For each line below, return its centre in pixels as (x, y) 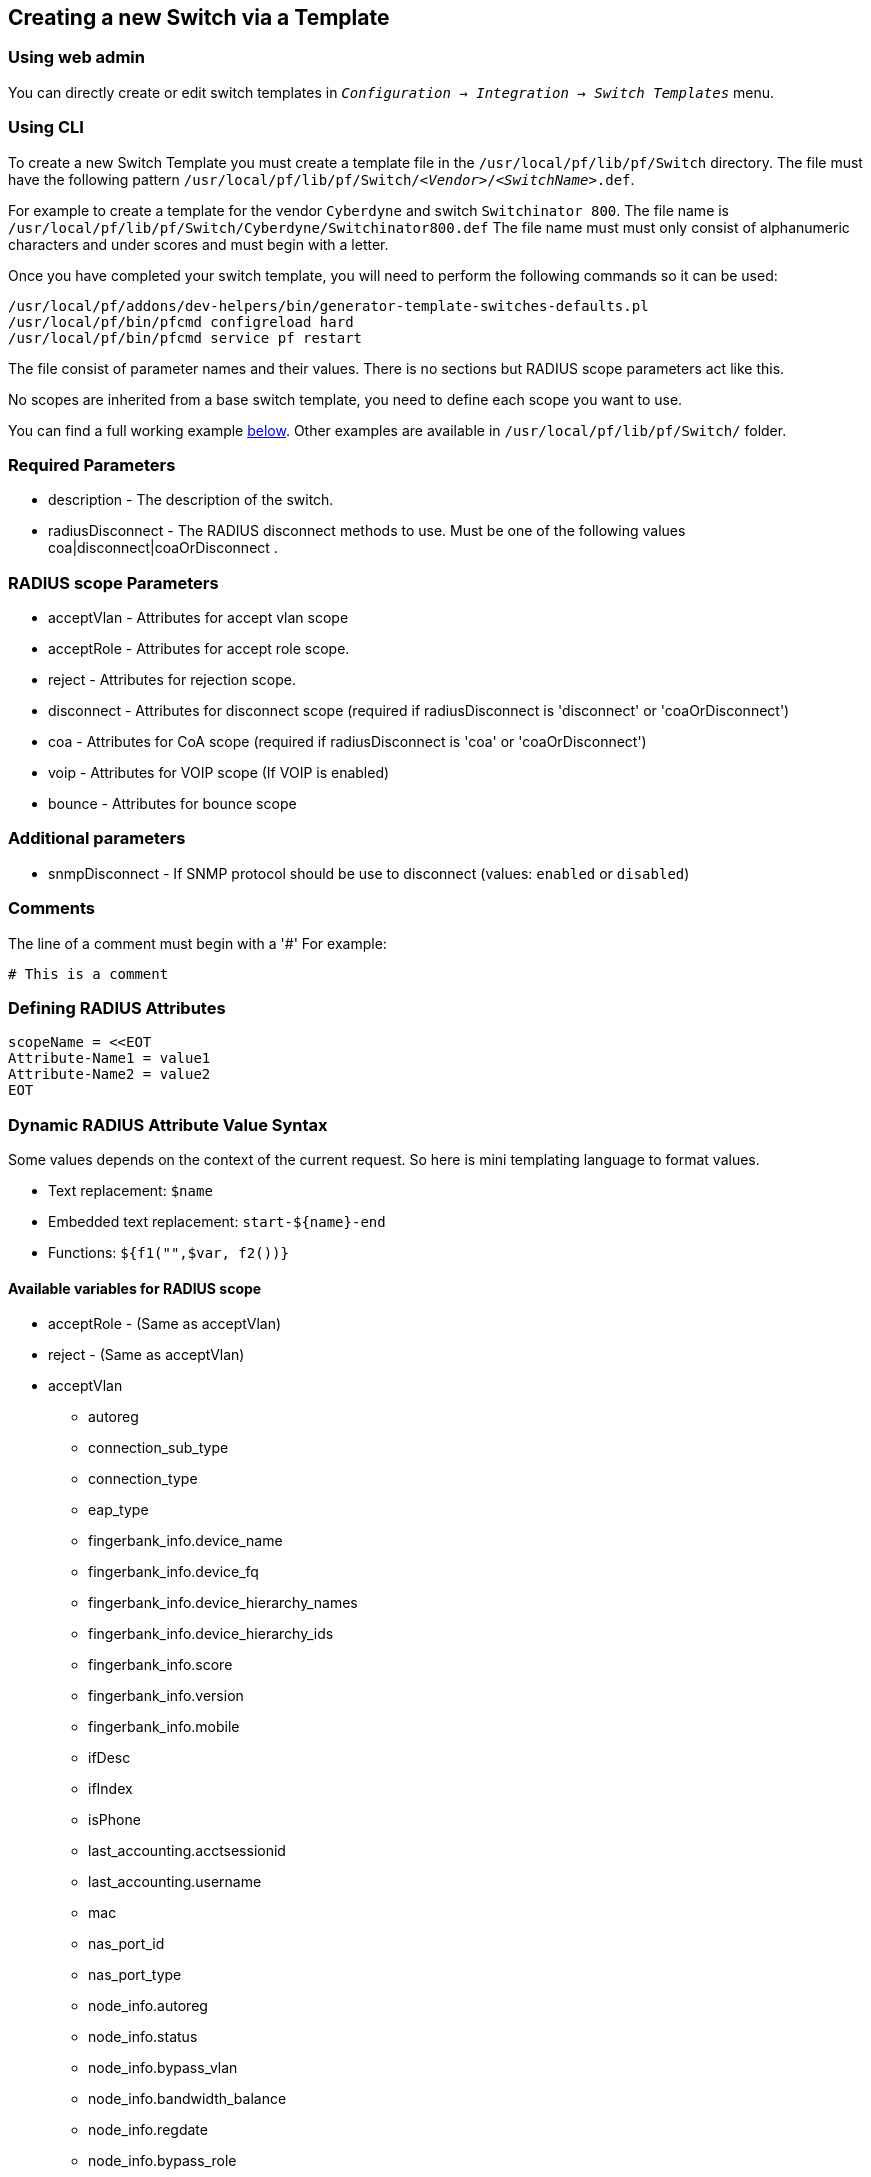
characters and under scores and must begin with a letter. (198, 244)
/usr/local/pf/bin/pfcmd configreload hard (181, 321)
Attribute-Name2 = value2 (109, 1074)
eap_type (118, 1510)
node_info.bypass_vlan (163, 2068)
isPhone (114, 1820)
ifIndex (110, 1789)
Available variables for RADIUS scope (135, 1288)
